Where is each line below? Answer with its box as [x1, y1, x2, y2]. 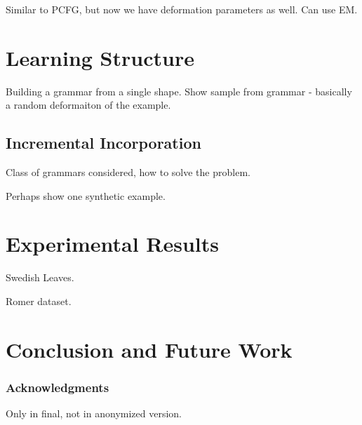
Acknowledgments [6, 378, 109, 396]
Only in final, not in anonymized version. [6, 406, 182, 421]
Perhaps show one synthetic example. [6, 188, 166, 203]
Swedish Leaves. [6, 270, 74, 285]
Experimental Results [6, 229, 219, 258]
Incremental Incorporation [6, 132, 201, 154]
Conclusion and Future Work [6, 335, 293, 363]
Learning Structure [6, 43, 194, 72]
